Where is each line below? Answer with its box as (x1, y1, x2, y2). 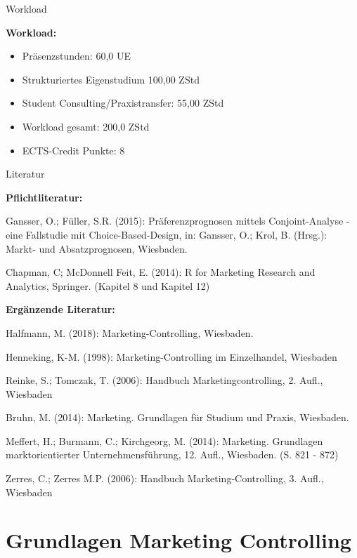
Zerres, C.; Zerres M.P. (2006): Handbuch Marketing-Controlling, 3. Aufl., (6, 471, 324, 486)
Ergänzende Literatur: (6, 302, 115, 317)
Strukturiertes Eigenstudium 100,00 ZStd (22, 72, 200, 86)
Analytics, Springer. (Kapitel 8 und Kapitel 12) (6, 278, 210, 293)
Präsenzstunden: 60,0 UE (22, 48, 131, 63)
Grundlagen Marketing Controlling (6, 526, 351, 554)
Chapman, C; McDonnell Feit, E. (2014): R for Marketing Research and (6, 265, 316, 279)
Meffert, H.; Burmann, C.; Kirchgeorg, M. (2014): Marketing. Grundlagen (6, 433, 323, 448)
